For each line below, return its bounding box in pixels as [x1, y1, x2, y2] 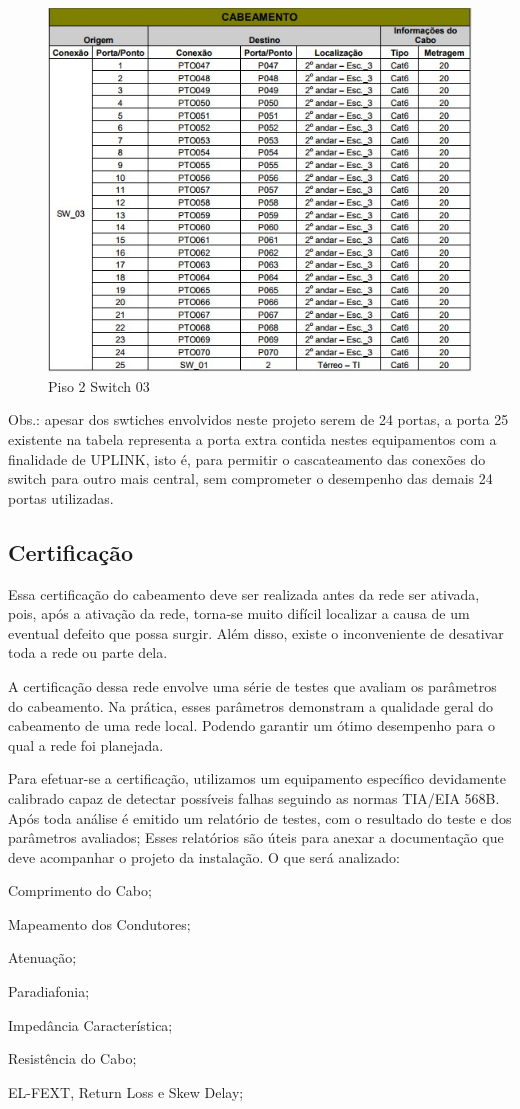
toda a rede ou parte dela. [8, 642, 168, 663]
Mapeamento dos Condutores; [8, 913, 191, 934]
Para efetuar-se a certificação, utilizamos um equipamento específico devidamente [8, 768, 506, 789]
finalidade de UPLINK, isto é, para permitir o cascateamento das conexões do [8, 448, 486, 469]
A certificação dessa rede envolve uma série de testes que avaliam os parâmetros [8, 675, 497, 696]
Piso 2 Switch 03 [48, 375, 150, 396]
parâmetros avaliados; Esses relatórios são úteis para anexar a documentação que [8, 827, 504, 848]
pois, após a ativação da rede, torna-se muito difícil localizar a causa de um [8, 603, 470, 624]
